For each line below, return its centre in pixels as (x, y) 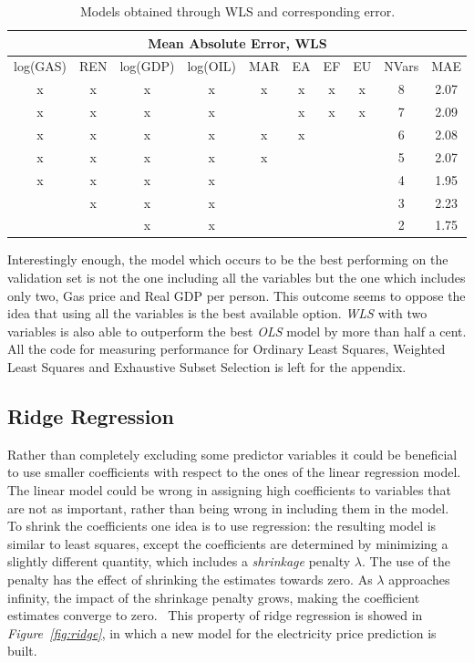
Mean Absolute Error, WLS (237, 42)
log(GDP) (147, 66)
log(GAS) (41, 66)
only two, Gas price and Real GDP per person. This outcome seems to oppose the (237, 295)
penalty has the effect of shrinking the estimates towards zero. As (190, 579)
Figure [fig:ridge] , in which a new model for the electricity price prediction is (222, 632)
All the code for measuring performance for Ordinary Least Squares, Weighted (227, 349)
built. (22, 651)
